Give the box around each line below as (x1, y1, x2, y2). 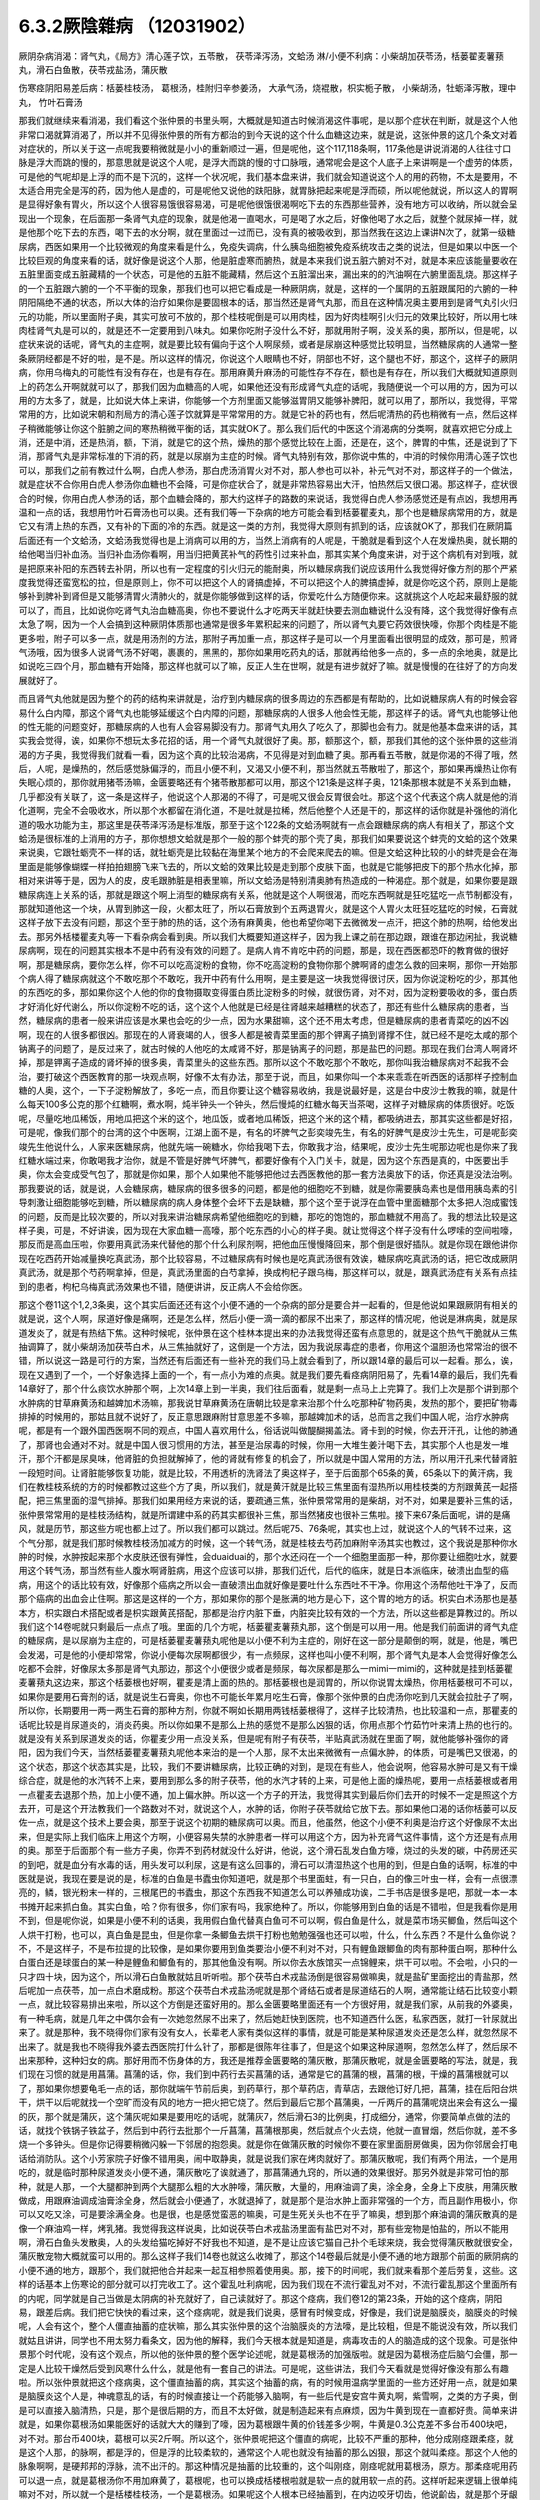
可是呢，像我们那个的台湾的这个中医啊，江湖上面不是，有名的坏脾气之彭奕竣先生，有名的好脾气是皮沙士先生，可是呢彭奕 (18, 1126, 518, 1139)
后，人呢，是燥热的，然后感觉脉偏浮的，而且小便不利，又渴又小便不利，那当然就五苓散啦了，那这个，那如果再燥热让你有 (18, 763, 518, 775)
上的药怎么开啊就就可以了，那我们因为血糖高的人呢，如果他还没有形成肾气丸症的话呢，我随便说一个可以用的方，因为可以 (18, 380, 518, 392)
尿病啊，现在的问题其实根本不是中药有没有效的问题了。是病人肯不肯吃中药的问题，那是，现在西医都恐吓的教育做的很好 (18, 945, 509, 957)
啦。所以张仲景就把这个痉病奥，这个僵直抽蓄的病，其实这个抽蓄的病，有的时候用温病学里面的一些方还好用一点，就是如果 (18, 2376, 518, 2388)
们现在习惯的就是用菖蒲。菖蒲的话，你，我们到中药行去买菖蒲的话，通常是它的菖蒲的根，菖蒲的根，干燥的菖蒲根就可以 (18, 2068, 509, 2080)
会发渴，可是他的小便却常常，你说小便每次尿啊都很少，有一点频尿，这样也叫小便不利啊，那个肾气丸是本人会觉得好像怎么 (18, 1648, 518, 1660)
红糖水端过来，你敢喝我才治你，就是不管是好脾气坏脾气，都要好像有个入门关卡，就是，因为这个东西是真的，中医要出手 (18, 1155, 509, 1167)
